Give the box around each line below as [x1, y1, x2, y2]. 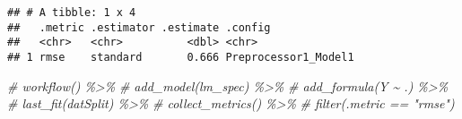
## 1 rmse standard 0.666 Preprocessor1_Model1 [7, 50, 354, 64]
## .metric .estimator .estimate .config [7, 21, 271, 34]
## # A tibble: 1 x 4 [7, 6, 136, 19]
